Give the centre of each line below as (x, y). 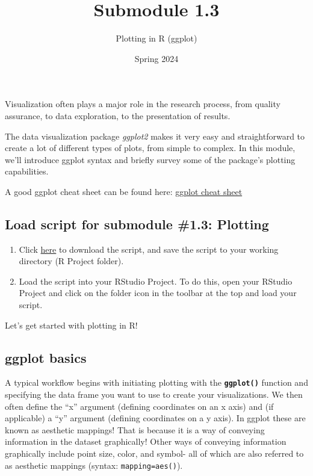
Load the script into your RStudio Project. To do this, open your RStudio (156, 281)
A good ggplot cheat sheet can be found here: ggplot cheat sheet (124, 191)
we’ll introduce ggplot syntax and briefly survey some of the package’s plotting (150, 159)
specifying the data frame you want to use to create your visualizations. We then (154, 394)
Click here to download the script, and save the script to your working (149, 249)
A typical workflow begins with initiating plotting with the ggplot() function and (156, 382)
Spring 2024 (156, 58)
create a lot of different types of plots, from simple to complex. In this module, (150, 148)
